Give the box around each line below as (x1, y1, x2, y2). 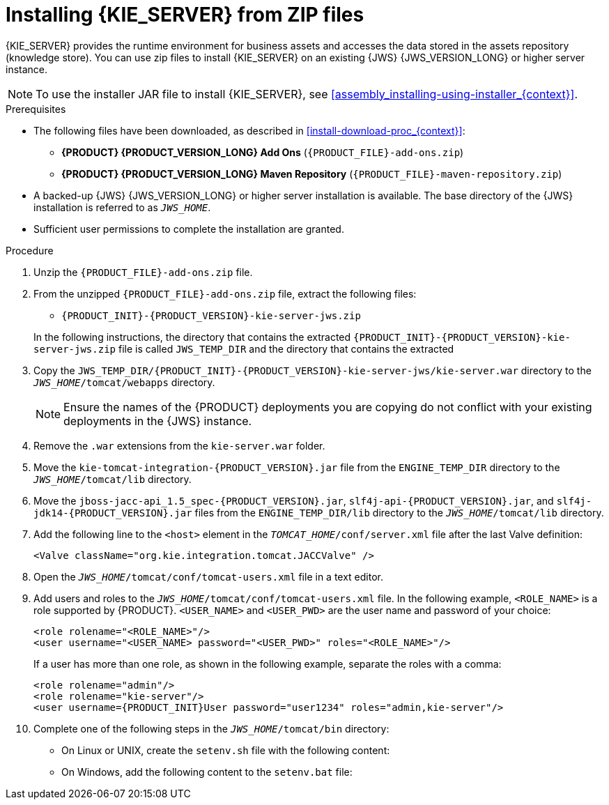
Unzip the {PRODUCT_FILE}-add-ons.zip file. (33, 266, 253, 278)
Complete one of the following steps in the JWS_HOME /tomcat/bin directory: (33, 722, 390, 735)
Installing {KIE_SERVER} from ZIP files (6, 3, 364, 26)
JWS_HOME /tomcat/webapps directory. (33, 376, 215, 388)
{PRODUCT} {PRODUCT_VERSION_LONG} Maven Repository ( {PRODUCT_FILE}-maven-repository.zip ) (61, 167, 562, 180)
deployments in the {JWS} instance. (63, 413, 252, 428)
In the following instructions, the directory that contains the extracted (33, 330, 351, 343)
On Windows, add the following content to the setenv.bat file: (61, 765, 353, 778)
